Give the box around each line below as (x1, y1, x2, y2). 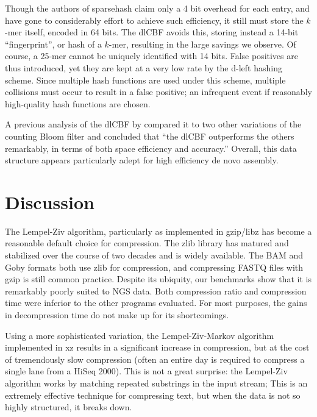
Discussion (5, 189, 94, 214)
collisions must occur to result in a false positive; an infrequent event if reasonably (5, 85, 312, 98)
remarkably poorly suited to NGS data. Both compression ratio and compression (5, 284, 307, 297)
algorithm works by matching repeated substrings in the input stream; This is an (5, 376, 308, 389)
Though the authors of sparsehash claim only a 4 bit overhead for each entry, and (5, 2, 310, 14)
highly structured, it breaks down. (5, 401, 132, 413)
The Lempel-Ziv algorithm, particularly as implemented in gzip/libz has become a (5, 224, 312, 237)
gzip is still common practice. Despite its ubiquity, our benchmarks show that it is (5, 273, 312, 285)
